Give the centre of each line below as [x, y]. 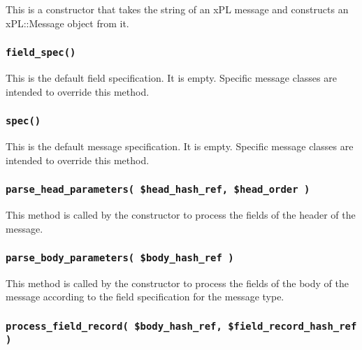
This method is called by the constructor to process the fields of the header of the [181, 214]
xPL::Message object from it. [67, 23]
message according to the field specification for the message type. [145, 297]
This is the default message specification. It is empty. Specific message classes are [180, 146]
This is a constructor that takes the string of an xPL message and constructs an [177, 9]
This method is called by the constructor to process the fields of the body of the [177, 283]
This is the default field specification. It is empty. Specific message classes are [171, 77]
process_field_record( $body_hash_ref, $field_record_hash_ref [181, 326]
